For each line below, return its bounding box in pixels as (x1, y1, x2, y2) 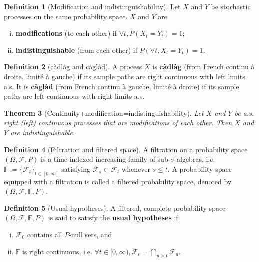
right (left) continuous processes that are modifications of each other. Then (4, 117, 232, 128)
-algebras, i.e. (174, 154, 215, 164)
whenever (122, 163, 150, 174)
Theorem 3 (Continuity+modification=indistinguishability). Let (4, 107, 204, 118)
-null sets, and (69, 229, 112, 239)
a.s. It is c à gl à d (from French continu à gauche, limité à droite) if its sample (4, 81, 239, 91)
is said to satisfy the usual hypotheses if (48, 212, 178, 223)
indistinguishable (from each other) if (15, 44, 137, 55)
